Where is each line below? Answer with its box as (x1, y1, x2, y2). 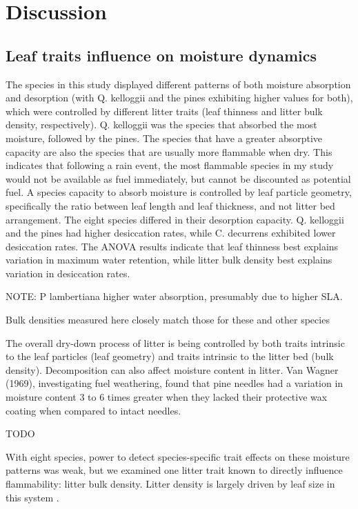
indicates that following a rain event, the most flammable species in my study (6, 158, 334, 172)
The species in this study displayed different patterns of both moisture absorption (6, 77, 351, 91)
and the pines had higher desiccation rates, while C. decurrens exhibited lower (6, 226, 336, 240)
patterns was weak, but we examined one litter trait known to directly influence (6, 463, 343, 477)
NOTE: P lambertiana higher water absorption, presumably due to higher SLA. (6, 289, 343, 303)
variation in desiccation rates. (6, 266, 130, 280)
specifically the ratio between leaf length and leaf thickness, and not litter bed (6, 198, 335, 212)
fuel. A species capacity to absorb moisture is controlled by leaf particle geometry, (6, 185, 352, 199)
